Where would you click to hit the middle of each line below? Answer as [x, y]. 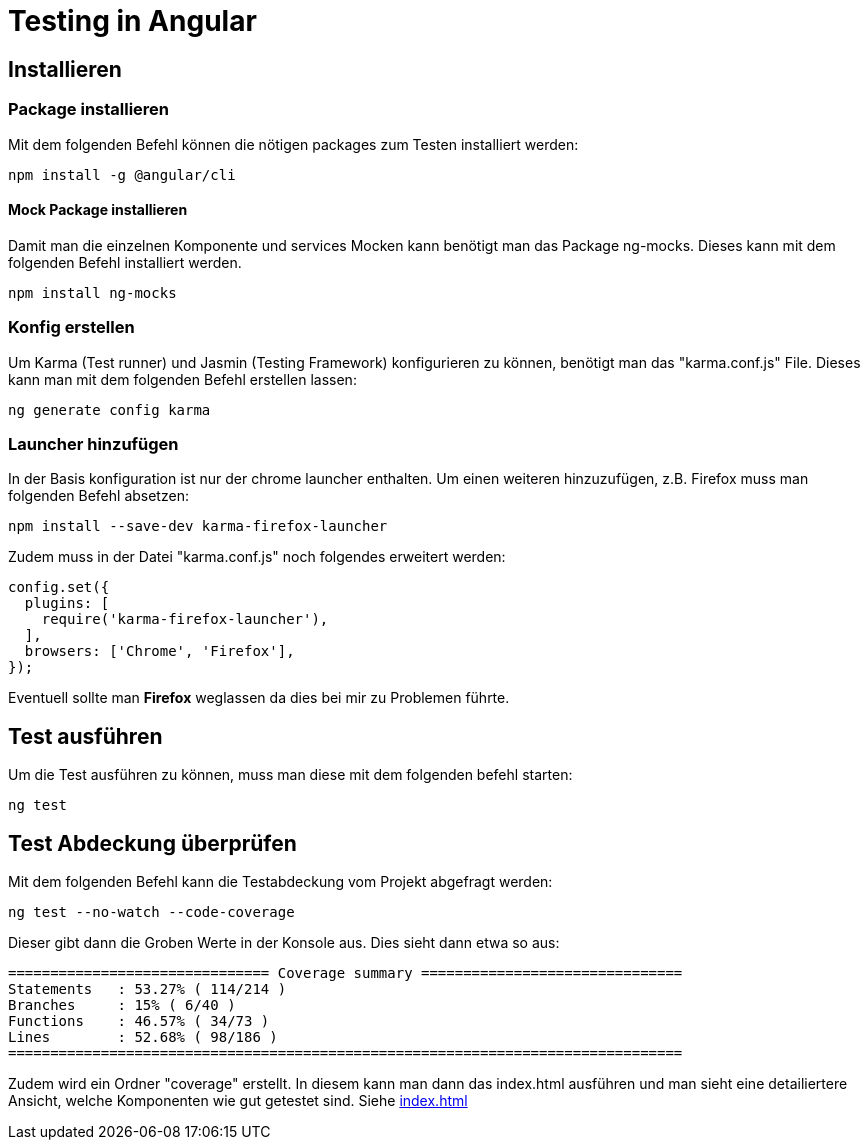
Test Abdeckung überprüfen [152, 843]
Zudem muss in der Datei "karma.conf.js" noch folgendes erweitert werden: [257, 557]
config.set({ [59, 587]
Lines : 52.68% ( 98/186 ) [143, 1036]
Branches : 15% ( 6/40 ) [122, 1004]
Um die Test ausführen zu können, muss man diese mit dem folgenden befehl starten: [290, 775]
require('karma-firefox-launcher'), [185, 619]
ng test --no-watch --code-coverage [151, 911]
